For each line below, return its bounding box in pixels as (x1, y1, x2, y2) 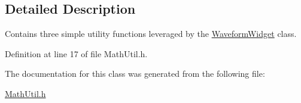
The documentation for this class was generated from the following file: (5, 67, 265, 80)
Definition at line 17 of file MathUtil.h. (5, 47, 148, 60)
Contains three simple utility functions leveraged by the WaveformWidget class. (5, 27, 297, 40)
